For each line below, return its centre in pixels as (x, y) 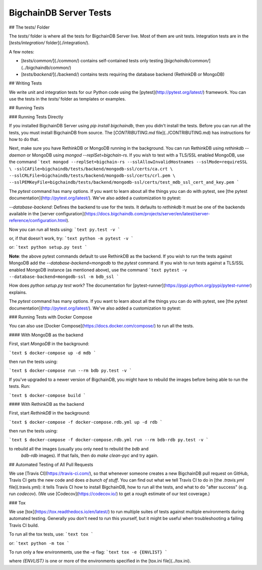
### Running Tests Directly (36, 117)
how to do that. (24, 139)
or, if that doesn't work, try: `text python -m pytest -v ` (71, 239)
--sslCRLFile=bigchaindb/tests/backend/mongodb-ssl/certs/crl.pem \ (92, 175)
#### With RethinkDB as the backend (47, 404)
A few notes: (22, 52)
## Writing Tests (25, 83)
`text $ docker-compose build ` (47, 395)
